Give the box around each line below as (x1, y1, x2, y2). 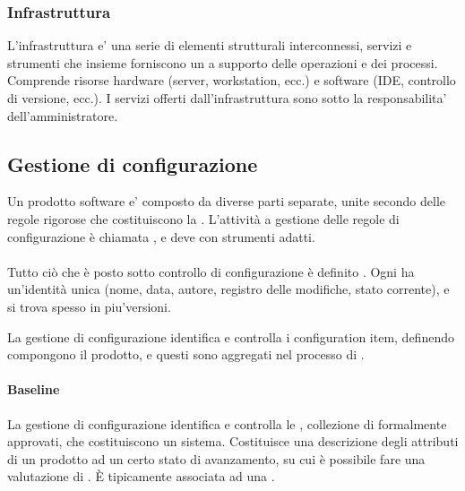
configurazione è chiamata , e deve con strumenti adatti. (7, 227, 315, 245)
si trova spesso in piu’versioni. (7, 297, 171, 315)
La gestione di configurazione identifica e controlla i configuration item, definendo (7, 327, 454, 346)
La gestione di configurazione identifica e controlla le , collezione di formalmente (7, 414, 447, 433)
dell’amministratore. (7, 106, 118, 125)
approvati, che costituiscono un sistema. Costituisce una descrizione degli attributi (7, 432, 459, 451)
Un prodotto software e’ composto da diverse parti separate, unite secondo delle (7, 192, 446, 211)
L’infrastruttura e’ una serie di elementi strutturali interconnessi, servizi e (7, 36, 412, 55)
